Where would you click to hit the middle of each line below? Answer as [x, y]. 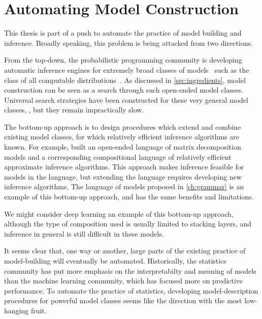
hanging [17, 310]
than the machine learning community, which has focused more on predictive [124, 281]
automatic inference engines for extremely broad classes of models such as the [127, 69]
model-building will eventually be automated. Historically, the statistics [115, 260]
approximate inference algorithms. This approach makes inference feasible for [124, 167]
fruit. [39, 310]
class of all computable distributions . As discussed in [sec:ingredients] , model [125, 80]
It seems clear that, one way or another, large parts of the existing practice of [125, 251]
